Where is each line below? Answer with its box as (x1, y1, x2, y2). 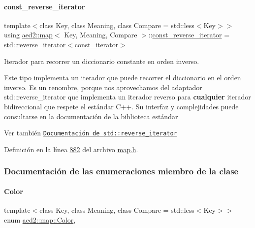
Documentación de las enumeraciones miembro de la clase (4, 165, 239, 177)
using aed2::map (4, 30, 53, 40)
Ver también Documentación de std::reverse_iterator (4, 128, 177, 138)
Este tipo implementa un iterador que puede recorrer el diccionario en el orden (4, 72, 241, 83)
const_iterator (74, 39, 119, 49)
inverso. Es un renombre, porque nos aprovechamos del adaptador (4, 82, 202, 92)
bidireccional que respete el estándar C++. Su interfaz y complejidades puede (4, 101, 239, 111)
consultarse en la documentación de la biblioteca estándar (4, 111, 178, 121)
